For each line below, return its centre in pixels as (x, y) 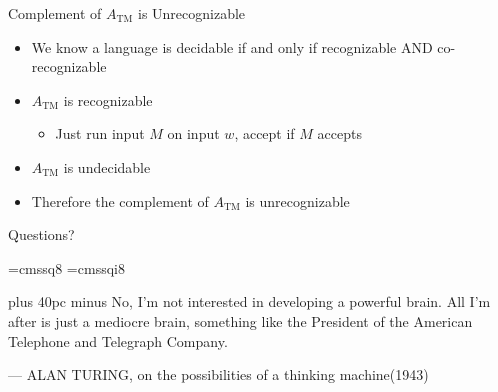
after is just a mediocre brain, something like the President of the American (240, 320)
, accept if (264, 133)
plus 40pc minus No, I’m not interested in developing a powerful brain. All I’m (249, 301)
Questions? (41, 234)
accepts (339, 133)
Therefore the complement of (120, 200)
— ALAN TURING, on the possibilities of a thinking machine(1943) (218, 374)
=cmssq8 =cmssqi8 (66, 267)
